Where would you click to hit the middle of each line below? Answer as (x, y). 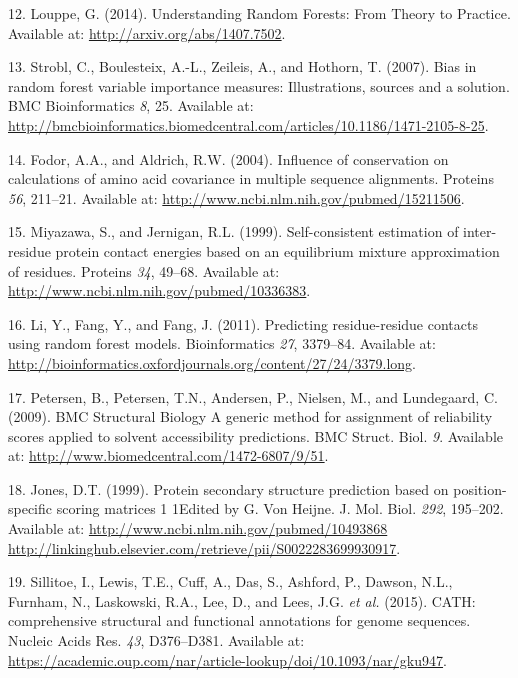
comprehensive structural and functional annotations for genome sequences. (239, 620)
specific (30, 508)
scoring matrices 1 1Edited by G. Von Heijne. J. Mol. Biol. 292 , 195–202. (280, 508)
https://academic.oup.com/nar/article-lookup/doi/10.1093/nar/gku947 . (227, 659)
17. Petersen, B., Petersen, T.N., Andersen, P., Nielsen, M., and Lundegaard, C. (253, 396)
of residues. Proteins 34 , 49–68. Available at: (144, 270)
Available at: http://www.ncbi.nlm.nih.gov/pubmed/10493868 (198, 528)
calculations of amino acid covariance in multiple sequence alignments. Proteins (251, 178)
